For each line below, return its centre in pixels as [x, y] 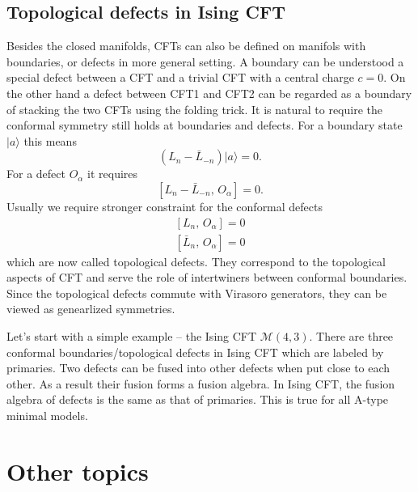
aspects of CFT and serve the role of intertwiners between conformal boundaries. [207, 277]
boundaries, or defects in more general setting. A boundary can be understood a [205, 61]
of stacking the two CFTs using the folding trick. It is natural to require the [194, 109]
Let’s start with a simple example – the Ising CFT [132, 335]
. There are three [351, 335]
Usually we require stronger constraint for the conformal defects [165, 206]
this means [50, 140]
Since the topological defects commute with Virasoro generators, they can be [197, 293]
